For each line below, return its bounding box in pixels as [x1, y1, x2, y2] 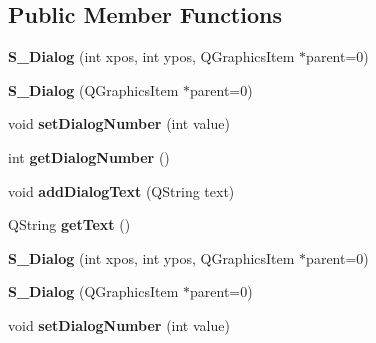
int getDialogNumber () [8, 146, 170, 167]
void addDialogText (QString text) [8, 180, 235, 201]
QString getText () [8, 214, 131, 235]
